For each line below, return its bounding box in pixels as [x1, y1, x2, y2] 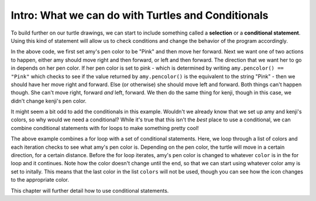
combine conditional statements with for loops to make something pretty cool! [11, 124, 199, 131]
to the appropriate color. [11, 176, 70, 183]
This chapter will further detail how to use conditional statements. [11, 187, 169, 194]
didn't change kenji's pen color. [11, 97, 87, 104]
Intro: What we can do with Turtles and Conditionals [11, 9, 269, 22]
